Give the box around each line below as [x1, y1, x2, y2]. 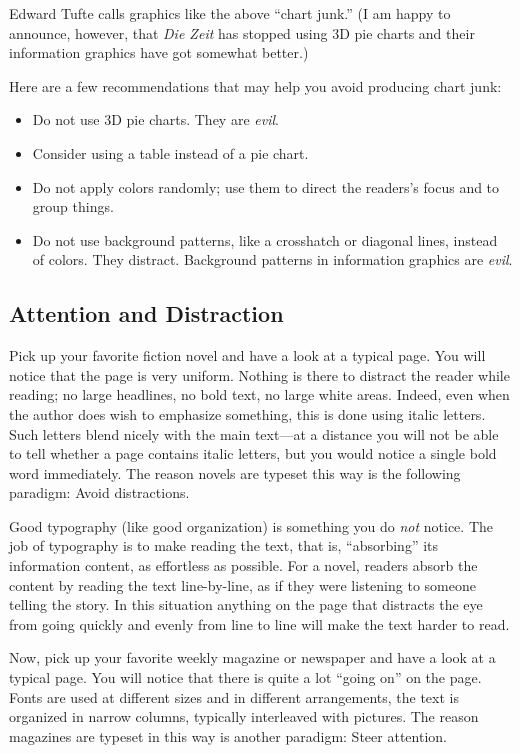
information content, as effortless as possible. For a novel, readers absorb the [9, 555, 478, 576]
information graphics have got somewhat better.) [9, 42, 309, 63]
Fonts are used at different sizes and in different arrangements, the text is [9, 686, 459, 707]
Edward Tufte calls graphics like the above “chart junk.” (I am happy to [9, 3, 451, 23]
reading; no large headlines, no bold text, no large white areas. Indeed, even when [9, 384, 510, 405]
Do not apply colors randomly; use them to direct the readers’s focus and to [32, 176, 500, 197]
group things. [32, 196, 114, 217]
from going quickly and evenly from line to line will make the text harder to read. [9, 613, 510, 634]
